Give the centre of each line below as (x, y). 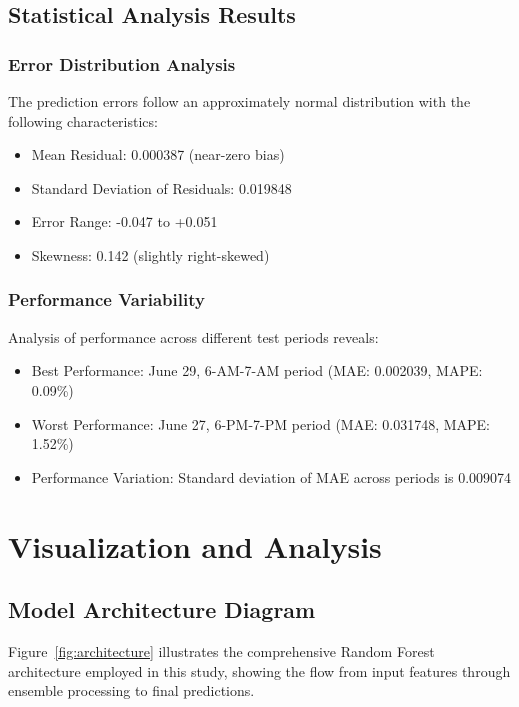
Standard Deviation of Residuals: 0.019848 (161, 187)
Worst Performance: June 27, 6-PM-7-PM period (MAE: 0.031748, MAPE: (261, 423)
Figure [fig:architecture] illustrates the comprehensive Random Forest (221, 650)
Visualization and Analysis (195, 545)
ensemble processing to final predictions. (131, 690)
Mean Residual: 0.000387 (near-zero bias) (158, 154)
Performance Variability (106, 299)
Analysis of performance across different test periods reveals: (193, 336)
